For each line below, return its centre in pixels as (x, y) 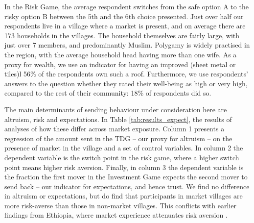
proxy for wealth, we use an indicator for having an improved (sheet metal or (120, 64)
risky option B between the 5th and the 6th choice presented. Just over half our (124, 16)
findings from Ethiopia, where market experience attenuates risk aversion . (116, 215)
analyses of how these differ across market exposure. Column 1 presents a (115, 129)
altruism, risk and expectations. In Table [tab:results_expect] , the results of (118, 119)
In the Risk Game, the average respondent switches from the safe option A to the (127, 6)
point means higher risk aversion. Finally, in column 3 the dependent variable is (124, 167)
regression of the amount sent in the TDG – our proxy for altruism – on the (118, 138)
